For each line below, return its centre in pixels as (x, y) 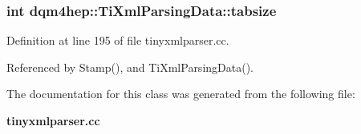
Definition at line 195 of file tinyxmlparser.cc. (118, 40)
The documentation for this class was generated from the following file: (181, 94)
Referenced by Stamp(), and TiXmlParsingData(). (130, 67)
